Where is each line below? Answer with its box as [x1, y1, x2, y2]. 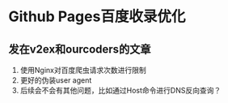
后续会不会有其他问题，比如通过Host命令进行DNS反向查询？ [19, 86, 222, 95]
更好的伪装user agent [19, 75, 92, 85]
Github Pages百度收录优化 [8, 7, 186, 26]
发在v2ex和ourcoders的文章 [8, 42, 151, 56]
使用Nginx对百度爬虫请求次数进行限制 [19, 66, 147, 75]
